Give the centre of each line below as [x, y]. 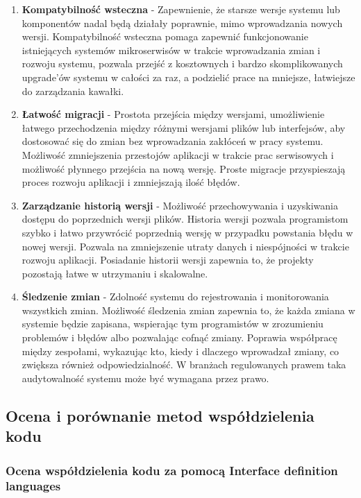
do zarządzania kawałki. [73, 91]
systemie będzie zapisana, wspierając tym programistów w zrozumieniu [173, 324]
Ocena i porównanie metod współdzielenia [160, 415]
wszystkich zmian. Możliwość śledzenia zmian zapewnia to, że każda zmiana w [188, 310]
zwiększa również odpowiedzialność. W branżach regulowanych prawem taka [184, 364]
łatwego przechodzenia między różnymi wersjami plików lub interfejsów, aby [184, 127]
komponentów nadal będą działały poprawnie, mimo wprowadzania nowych [182, 23]
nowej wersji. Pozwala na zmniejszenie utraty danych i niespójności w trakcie [185, 246]
